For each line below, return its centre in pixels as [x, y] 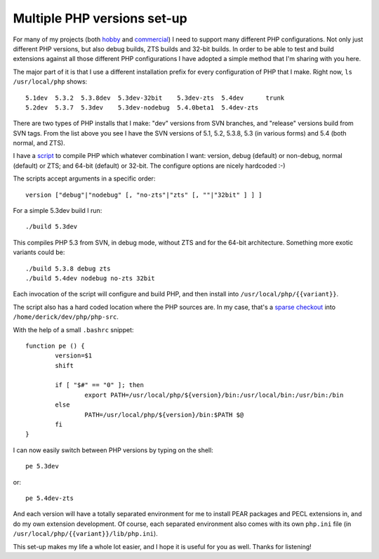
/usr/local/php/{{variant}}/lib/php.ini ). [85, 534]
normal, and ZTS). [39, 143]
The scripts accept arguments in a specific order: [84, 178]
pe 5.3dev [42, 466]
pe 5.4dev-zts [49, 498]
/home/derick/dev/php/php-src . [66, 317]
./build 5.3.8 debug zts [68, 268]
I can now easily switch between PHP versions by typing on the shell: [113, 450]
